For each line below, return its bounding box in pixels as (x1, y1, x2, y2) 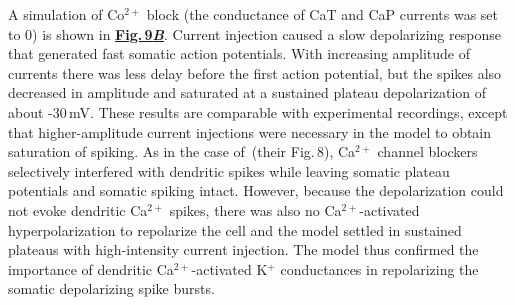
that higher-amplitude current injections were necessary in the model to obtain (8, 121, 492, 142)
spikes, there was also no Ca (169, 199, 342, 220)
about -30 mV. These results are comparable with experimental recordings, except (8, 101, 508, 122)
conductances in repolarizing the (280, 258, 479, 279)
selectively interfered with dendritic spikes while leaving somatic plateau (8, 160, 450, 181)
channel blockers (377, 141, 478, 162)
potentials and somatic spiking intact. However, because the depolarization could (8, 180, 504, 201)
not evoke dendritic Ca (8, 199, 148, 220)
